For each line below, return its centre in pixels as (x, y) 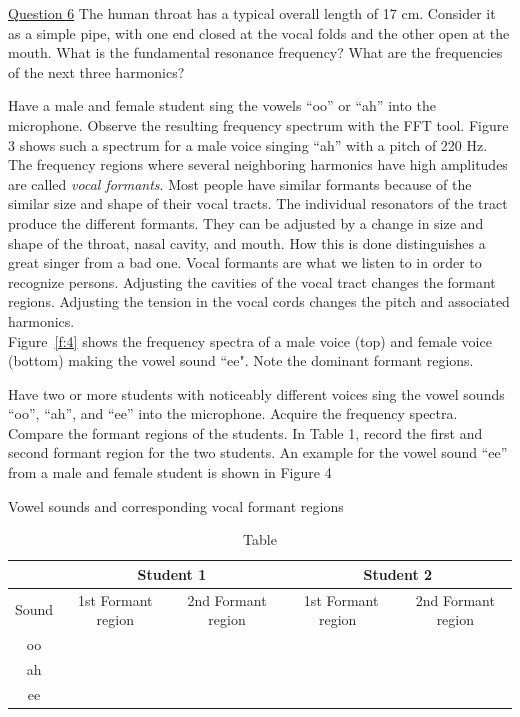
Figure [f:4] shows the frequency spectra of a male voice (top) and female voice (250, 340)
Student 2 (398, 573)
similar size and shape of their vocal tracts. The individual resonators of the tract (258, 203)
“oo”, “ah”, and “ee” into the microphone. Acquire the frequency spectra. (233, 413)
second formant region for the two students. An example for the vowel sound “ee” (258, 452)
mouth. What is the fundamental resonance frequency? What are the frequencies (255, 52)
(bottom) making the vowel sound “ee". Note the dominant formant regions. (241, 360)
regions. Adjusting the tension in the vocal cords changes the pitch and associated (259, 301)
